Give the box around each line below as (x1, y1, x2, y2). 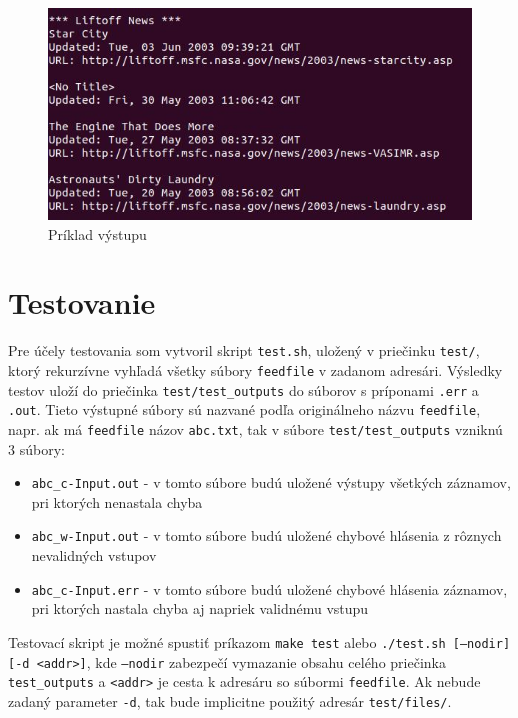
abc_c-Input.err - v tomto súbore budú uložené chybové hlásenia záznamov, (31, 578, 508, 599)
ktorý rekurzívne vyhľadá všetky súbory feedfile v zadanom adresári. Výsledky (8, 359, 503, 380)
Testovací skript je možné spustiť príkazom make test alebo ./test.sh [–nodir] (8, 631, 511, 652)
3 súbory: (8, 438, 65, 459)
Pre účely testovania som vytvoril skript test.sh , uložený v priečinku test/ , (8, 340, 480, 361)
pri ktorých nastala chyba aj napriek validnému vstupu (31, 598, 369, 619)
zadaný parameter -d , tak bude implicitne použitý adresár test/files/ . (8, 690, 452, 711)
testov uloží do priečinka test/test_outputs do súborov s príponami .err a (8, 379, 479, 400)
